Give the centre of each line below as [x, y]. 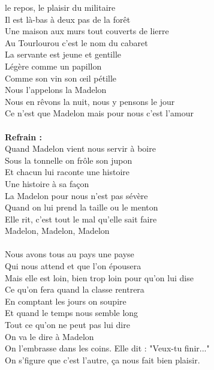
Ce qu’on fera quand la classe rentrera [75, 289]
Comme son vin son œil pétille [61, 78]
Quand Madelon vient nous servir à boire [80, 148]
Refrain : [24, 136]
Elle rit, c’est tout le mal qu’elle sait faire [81, 219]
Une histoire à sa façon [47, 183]
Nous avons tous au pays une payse [70, 254]
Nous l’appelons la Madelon [56, 90]
